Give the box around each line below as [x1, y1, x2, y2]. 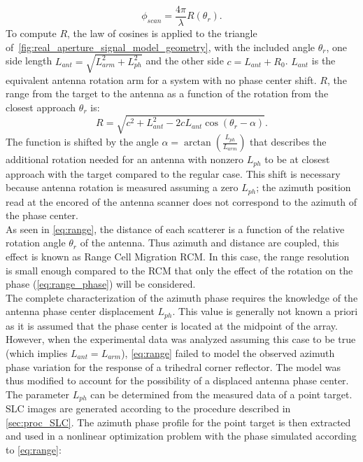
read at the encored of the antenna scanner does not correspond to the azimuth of [6, 194, 357, 209]
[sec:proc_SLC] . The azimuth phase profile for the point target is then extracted [6, 414, 351, 429]
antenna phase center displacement [6, 304, 155, 318]
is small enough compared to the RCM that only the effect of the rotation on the [6, 262, 353, 277]
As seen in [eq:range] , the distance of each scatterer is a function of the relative [6, 221, 345, 236]
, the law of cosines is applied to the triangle [67, 26, 257, 41]
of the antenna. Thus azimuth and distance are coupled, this [80, 235, 339, 250]
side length [6, 53, 52, 68]
